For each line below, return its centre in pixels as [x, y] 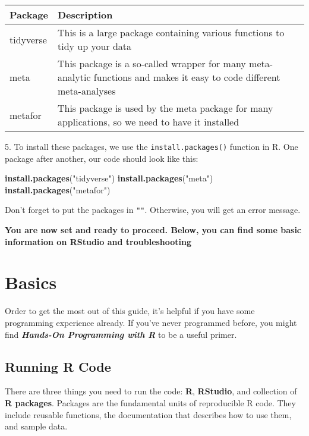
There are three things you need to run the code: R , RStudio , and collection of [151, 391]
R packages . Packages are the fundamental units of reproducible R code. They [150, 402]
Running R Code [58, 366]
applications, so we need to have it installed [148, 122]
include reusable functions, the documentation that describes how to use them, [148, 414]
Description [85, 15]
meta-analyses [86, 91]
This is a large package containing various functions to [171, 32]
